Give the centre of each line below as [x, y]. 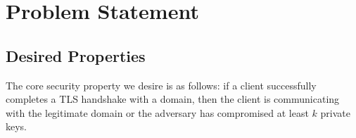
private [336, 112]
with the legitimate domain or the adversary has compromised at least [157, 112]
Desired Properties [76, 55]
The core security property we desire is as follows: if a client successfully [161, 85]
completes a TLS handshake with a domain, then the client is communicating [173, 99]
